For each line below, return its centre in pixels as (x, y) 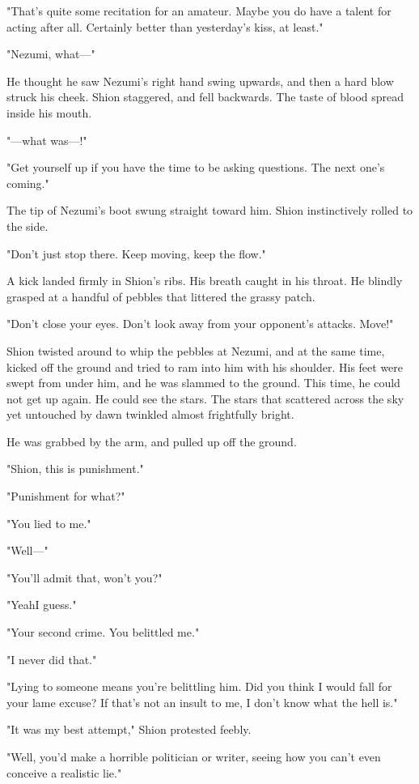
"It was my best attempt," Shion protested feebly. (129, 729)
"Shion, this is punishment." (75, 469)
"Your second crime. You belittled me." (103, 632)
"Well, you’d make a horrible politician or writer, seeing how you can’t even (194, 756)
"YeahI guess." (42, 605)
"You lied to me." (49, 523)
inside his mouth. (49, 112)
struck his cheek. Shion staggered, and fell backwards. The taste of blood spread (205, 97)
